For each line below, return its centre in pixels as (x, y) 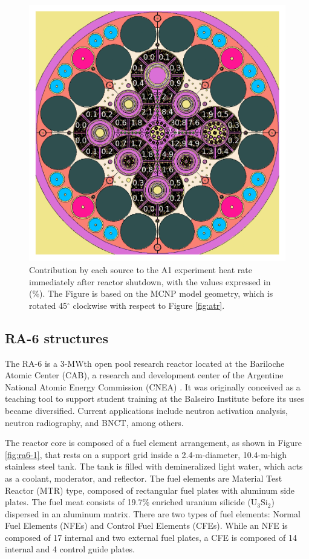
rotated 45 (48, 305)
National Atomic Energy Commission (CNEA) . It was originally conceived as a (153, 386)
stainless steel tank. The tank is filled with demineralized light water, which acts (154, 466)
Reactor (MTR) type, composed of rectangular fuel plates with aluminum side (150, 490)
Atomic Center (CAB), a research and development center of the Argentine (144, 375)
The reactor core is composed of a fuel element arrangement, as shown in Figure (154, 443)
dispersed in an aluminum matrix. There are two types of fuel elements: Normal (153, 513)
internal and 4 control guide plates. (70, 549)
